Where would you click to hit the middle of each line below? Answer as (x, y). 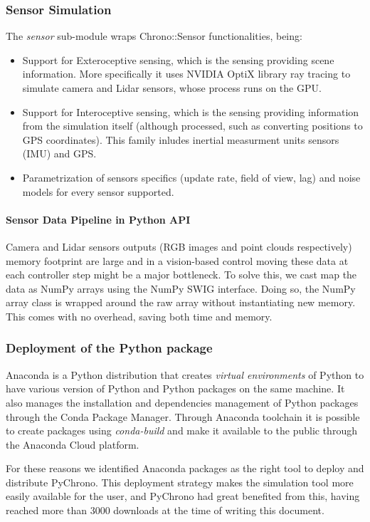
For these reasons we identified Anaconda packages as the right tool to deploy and (185, 468)
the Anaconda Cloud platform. (73, 444)
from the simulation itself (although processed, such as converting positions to (192, 126)
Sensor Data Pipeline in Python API (98, 219)
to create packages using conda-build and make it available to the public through (181, 430)
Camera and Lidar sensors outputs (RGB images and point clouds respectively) (179, 246)
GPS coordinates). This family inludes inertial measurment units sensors (181, 139)
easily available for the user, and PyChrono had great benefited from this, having (183, 496)
